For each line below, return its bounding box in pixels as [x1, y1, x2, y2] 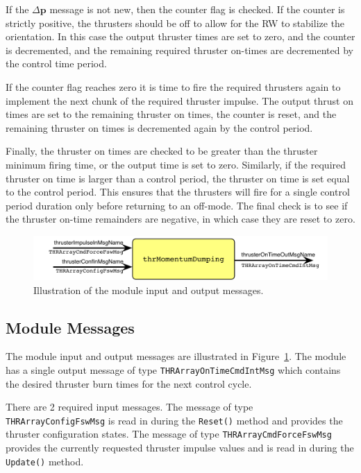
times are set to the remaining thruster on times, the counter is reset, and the [6, 107, 337, 121]
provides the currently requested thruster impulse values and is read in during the [6, 440, 354, 455]
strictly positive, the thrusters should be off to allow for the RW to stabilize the [6, 15, 345, 30]
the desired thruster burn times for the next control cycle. [6, 376, 252, 390]
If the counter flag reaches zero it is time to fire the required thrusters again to [6, 79, 341, 94]
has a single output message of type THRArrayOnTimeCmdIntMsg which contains [6, 362, 341, 377]
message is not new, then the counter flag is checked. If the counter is [49, 2, 345, 16]
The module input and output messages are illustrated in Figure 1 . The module [6, 349, 346, 363]
